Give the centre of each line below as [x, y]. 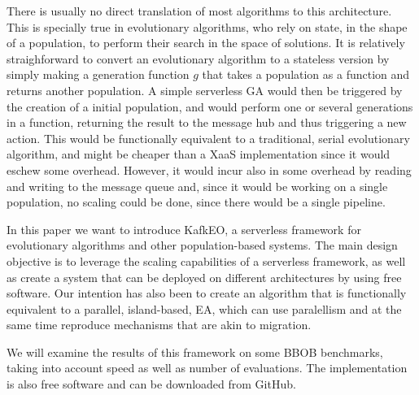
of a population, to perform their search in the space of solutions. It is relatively [206, 43]
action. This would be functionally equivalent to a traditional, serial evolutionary [208, 138]
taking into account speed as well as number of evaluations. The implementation [207, 368]
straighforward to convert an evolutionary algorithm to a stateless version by [198, 58]
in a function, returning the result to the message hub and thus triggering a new [207, 122]
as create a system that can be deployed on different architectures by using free [204, 277]
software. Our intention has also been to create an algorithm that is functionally [207, 293]
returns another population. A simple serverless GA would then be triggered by [205, 90]
